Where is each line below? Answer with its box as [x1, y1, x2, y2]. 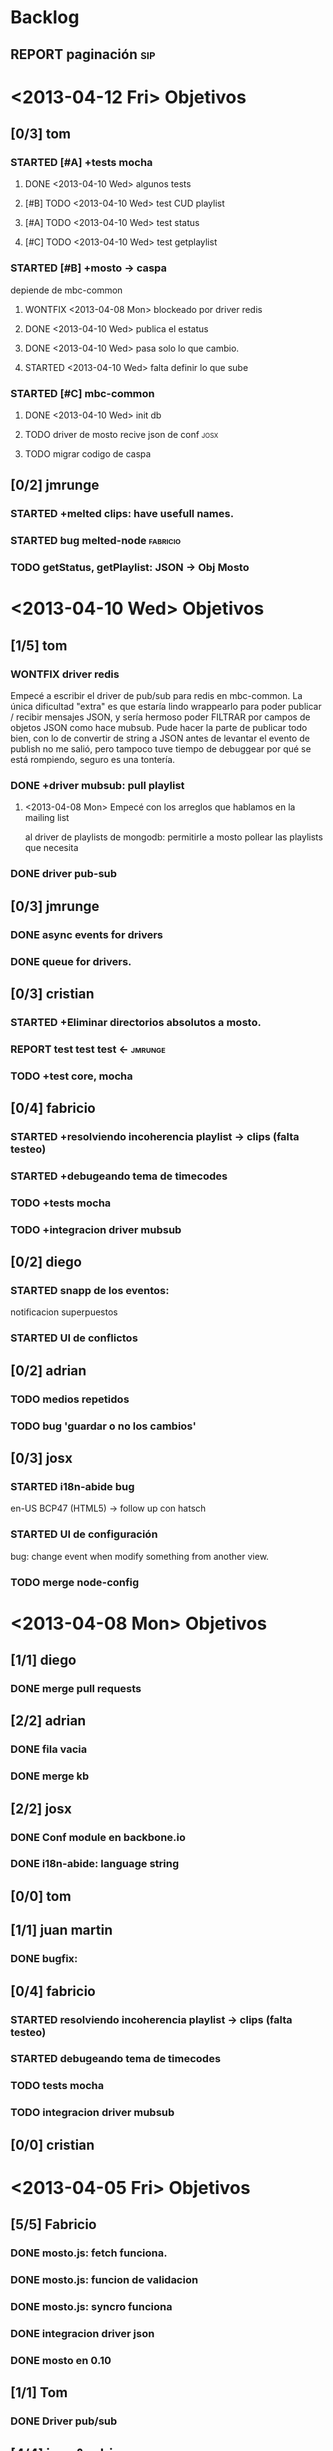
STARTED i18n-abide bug [10, 1479, 135, 1493]
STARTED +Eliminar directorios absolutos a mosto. [10, 1015, 262, 1029]
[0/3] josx [10, 1450, 73, 1466]
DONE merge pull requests [10, 1682, 142, 1696]
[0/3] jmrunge [10, 897, 100, 915]
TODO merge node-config [10, 1575, 140, 1589]
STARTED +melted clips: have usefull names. [10, 507, 235, 521]
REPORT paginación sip [10, 46, 156, 63]
